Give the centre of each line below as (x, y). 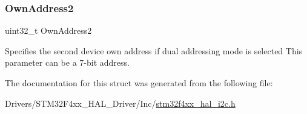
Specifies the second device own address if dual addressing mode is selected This (154, 50)
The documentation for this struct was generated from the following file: (139, 83)
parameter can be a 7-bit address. (67, 62)
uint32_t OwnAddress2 (48, 30)
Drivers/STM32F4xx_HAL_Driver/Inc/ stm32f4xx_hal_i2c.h (120, 103)
